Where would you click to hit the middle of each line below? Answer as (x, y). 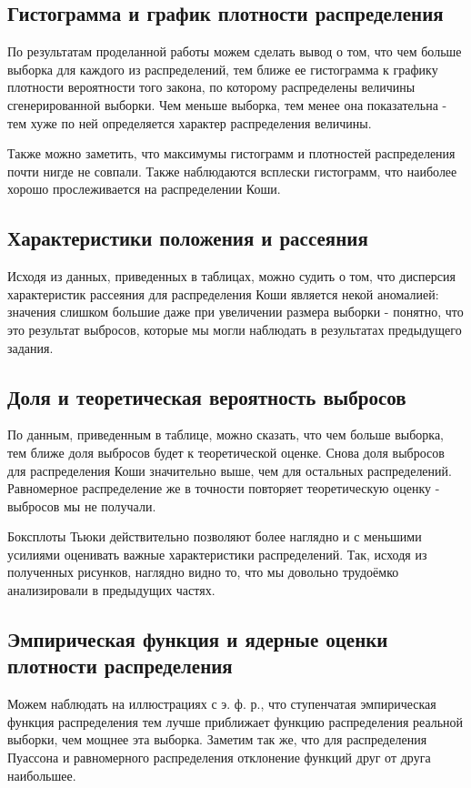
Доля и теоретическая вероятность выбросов (207, 396)
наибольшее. (42, 775)
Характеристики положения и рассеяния (188, 238)
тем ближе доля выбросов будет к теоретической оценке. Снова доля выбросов (226, 452)
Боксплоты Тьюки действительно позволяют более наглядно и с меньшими (215, 536)
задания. (30, 347)
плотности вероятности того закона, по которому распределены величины (211, 87)
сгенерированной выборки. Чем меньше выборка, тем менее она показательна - (227, 104)
